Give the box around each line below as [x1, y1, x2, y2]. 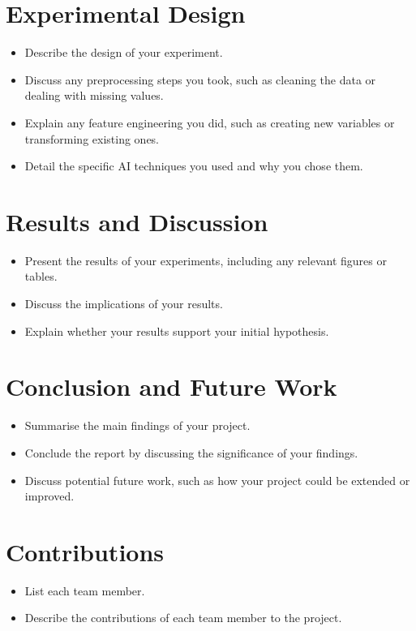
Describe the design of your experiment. [24, 44, 223, 61]
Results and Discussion [6, 204, 268, 238]
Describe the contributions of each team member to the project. [24, 609, 342, 626]
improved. [24, 487, 75, 504]
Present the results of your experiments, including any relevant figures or [24, 251, 387, 268]
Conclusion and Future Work [6, 370, 337, 403]
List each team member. [24, 582, 145, 599]
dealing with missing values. [24, 87, 164, 104]
